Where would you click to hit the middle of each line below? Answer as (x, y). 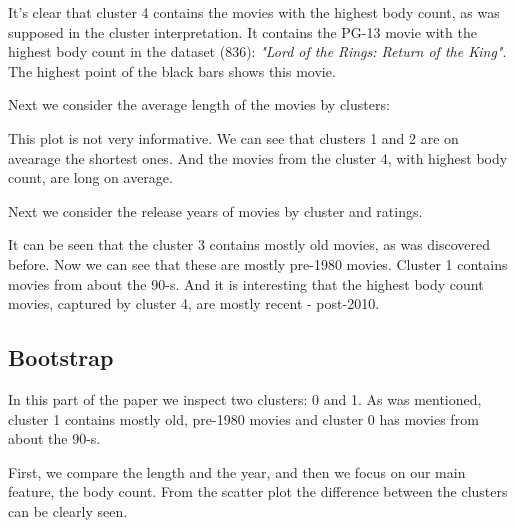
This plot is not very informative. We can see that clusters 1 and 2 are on (233, 137)
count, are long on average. (90, 177)
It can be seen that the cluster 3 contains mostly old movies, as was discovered (249, 244)
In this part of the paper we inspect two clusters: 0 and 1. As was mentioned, (245, 398)
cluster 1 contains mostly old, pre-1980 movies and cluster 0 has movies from (243, 418)
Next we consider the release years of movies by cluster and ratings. (215, 210)
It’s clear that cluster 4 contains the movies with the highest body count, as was (254, 12)
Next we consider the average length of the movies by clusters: (199, 104)
